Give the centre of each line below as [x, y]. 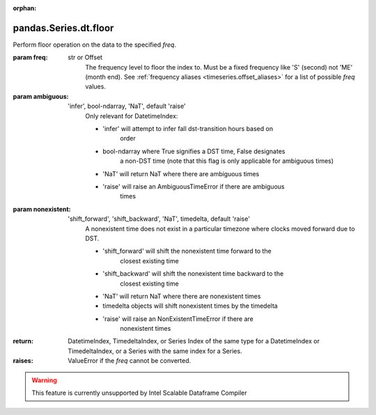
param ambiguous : [41, 96]
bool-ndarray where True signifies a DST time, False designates [194, 151]
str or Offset [85, 57]
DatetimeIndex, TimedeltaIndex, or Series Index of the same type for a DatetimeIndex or [194, 341]
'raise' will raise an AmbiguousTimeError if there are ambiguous [194, 186]
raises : [23, 361]
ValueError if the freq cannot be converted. [130, 361]
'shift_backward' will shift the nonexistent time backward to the [193, 274]
